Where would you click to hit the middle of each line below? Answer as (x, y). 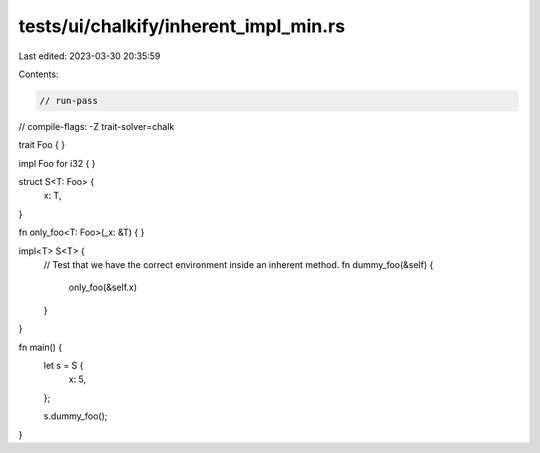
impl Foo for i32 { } (57, 163)
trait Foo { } (41, 145)
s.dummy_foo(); (75, 416)
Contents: (38, 74)
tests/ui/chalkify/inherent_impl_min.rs (181, 26)
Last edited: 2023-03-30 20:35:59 (89, 56)
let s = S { (63, 365)
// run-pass (69, 100)
